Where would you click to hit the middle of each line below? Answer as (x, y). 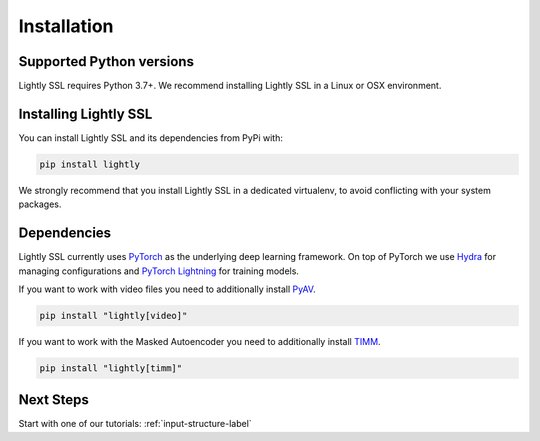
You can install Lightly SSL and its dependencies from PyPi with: (151, 137)
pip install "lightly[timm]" (111, 368)
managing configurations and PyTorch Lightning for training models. (159, 271)
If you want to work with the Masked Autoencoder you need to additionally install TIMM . (199, 341)
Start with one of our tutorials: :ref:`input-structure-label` (135, 424)
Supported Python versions (106, 61)
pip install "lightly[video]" (113, 315)
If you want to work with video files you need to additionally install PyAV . (167, 289)
